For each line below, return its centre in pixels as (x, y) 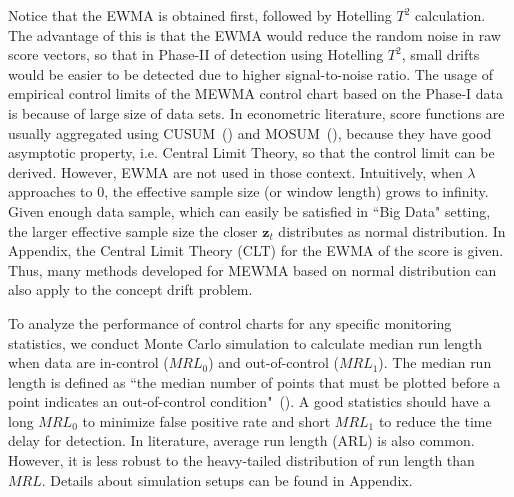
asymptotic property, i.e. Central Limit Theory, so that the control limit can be (251, 152)
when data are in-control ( (88, 362)
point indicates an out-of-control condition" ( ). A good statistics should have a (249, 401)
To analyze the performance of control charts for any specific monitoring (230, 322)
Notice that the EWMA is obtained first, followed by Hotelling (200, 15)
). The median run (435, 362)
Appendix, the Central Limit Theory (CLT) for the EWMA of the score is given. (256, 250)
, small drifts (440, 54)
